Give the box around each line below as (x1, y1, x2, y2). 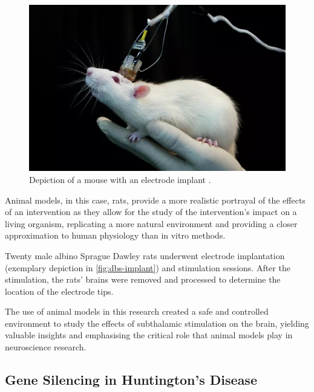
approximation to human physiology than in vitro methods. (5, 229, 226, 242)
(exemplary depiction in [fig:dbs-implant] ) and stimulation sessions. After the (5, 261, 290, 274)
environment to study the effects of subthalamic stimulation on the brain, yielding (5, 316, 309, 329)
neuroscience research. (5, 341, 87, 353)
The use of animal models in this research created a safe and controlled (5, 305, 269, 318)
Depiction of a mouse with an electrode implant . (29, 173, 211, 185)
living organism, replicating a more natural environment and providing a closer (5, 217, 298, 230)
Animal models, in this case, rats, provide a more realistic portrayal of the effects (5, 193, 306, 206)
